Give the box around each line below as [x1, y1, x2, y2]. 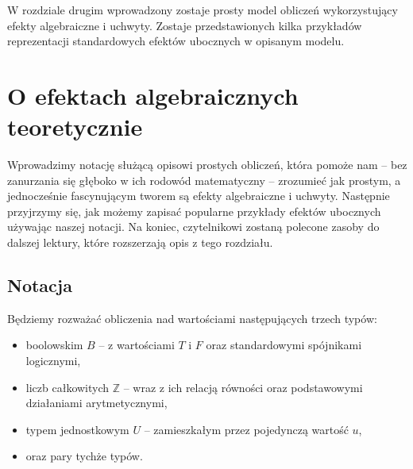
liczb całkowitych [25, 379, 110, 395]
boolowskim [25, 336, 83, 353]
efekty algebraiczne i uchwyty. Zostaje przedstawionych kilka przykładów [7, 17, 362, 33]
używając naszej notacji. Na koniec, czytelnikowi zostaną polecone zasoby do [7, 218, 380, 235]
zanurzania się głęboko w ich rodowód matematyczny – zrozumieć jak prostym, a [7, 171, 401, 188]
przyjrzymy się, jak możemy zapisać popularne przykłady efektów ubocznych [7, 202, 381, 219]
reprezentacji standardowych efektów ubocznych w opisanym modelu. [7, 33, 345, 49]
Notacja [7, 273, 72, 298]
